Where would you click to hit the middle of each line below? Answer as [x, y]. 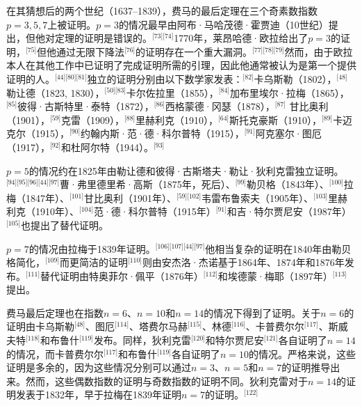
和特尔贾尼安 [235, 340]
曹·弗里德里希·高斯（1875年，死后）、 [148, 184]
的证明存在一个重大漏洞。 [194, 51]
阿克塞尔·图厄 [288, 133]
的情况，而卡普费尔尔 [55, 353]
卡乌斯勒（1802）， [295, 78]
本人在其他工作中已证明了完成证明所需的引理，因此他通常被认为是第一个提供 [181, 65]
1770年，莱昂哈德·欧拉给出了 [241, 38]
